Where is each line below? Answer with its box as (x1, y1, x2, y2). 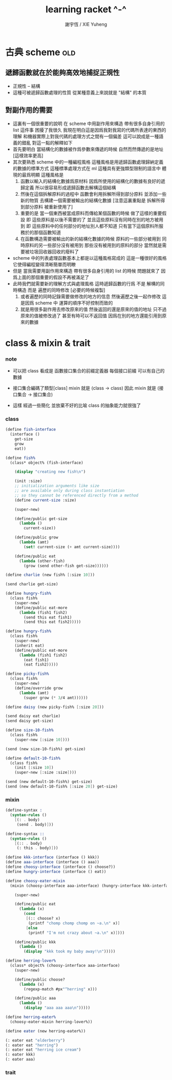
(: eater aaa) (5, 1057, 36, 1062)
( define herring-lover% (5, 958, 56, 964)
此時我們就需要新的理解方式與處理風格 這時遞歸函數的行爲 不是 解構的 (12, 280, 160, 286)
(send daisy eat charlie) (5, 714, 60, 719)
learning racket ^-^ (45, 4, 127, 15)
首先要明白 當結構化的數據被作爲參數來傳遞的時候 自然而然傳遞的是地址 (12, 146, 164, 152)
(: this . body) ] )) (16, 845, 58, 851)
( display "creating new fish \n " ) (14, 469, 86, 474)
